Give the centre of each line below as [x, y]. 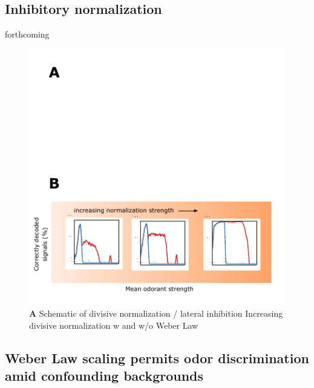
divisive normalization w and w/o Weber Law [114, 325]
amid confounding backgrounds [104, 376]
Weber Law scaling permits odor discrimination [157, 357]
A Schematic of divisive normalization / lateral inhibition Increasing [156, 313]
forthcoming [27, 34]
